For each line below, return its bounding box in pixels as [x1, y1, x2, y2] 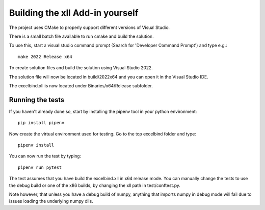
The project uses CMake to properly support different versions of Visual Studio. [9, 25, 170, 30]
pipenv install [18, 142, 54, 148]
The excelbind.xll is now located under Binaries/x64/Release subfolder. [9, 82, 153, 88]
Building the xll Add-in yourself [9, 7, 138, 18]
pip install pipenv [18, 120, 65, 126]
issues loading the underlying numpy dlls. [9, 198, 93, 204]
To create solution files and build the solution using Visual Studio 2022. [9, 65, 153, 71]
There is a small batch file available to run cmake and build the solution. [9, 33, 154, 39]
